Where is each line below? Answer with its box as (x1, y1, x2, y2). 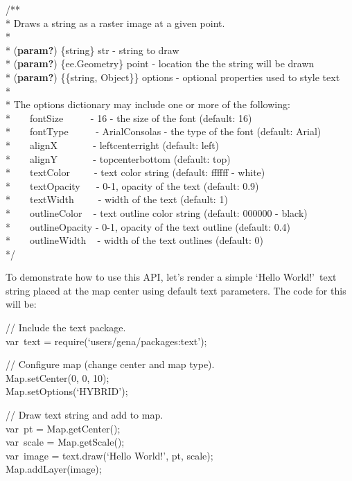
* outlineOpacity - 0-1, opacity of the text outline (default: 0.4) (6, 219, 291, 234)
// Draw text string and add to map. (6, 408, 164, 422)
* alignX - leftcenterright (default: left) (6, 137, 220, 152)
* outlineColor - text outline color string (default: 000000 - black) (6, 205, 308, 220)
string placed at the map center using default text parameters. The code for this (6, 283, 346, 297)
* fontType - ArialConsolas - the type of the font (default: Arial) (6, 124, 322, 139)
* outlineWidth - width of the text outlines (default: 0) (6, 233, 263, 247)
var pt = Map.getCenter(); (6, 421, 121, 435)
